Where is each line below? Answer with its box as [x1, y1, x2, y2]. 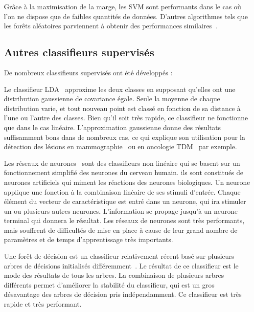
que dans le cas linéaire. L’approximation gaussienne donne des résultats [4, 122, 221, 132]
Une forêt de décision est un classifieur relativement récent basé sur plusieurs [4, 251, 234, 261]
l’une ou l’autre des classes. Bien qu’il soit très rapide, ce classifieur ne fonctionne [4, 112, 248, 123]
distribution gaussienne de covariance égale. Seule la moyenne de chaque [4, 93, 220, 104]
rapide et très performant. [4, 299, 82, 309]
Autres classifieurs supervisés [4, 45, 154, 60]
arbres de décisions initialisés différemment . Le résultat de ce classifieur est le [4, 260, 239, 270]
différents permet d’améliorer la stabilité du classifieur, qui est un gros [4, 279, 215, 290]
